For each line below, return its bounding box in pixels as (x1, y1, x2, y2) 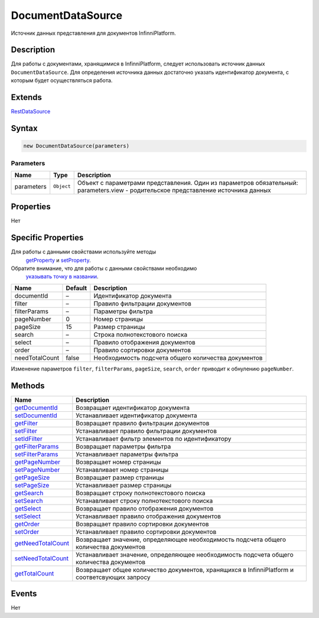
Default (66, 284, 87, 292)
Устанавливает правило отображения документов (76, 512, 222, 520)
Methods (11, 380, 45, 391)
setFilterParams (14, 450, 58, 458)
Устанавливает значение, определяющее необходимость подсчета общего (76, 550, 294, 558)
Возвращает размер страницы (76, 473, 164, 482)
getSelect (14, 504, 41, 512)
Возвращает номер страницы (76, 458, 161, 466)
